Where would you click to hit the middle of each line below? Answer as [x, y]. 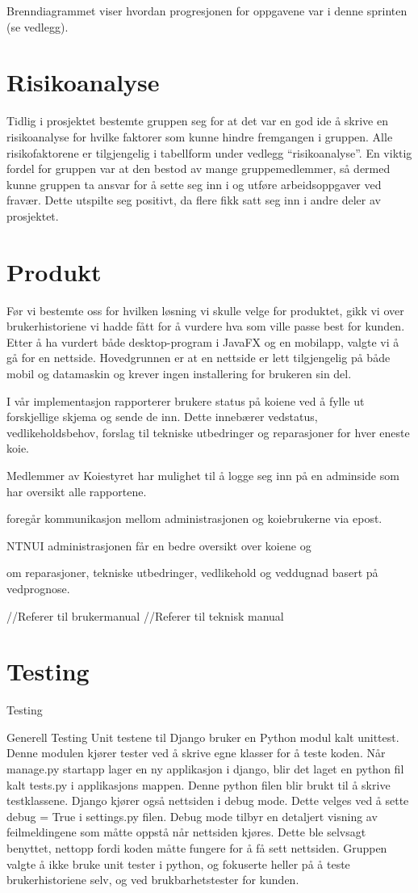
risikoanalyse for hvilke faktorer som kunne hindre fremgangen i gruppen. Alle [200, 136]
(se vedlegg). [38, 26]
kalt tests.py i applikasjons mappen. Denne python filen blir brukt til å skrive [199, 784]
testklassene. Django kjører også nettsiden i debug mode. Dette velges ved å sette [208, 800]
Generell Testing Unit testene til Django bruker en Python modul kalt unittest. [203, 737]
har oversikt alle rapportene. [77, 491]
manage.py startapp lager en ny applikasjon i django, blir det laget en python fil [205, 769]
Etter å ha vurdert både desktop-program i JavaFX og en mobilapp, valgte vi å [203, 341]
